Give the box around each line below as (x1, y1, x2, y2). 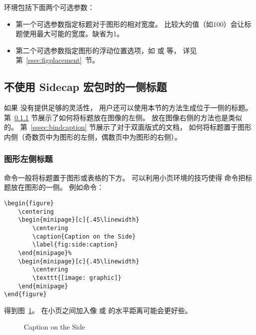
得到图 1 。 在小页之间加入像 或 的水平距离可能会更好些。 (4, 305, 192, 315)
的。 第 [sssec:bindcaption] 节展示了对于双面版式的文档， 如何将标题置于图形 (4, 122, 252, 132)
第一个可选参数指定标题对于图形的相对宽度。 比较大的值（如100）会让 (15, 18, 245, 29)
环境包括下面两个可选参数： (4, 2, 94, 12)
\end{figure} (4, 291, 47, 298)
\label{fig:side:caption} (32, 241, 118, 249)
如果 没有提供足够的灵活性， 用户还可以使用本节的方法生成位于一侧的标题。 (4, 102, 253, 113)
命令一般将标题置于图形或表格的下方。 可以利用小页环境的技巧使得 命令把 (4, 172, 246, 182)
